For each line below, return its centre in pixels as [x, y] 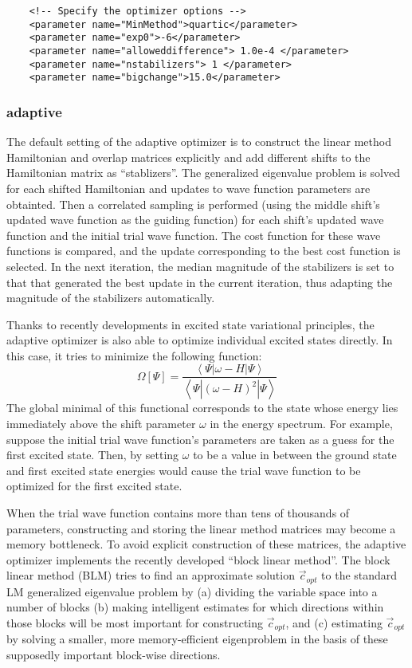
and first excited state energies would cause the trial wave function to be [184, 470]
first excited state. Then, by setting [93, 455]
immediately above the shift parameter [101, 423]
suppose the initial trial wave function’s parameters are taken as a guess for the [200, 439]
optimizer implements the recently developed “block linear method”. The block [198, 559]
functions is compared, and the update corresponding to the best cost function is [204, 251]
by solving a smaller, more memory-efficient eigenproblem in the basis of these [197, 639]
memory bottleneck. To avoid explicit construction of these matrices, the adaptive [206, 544]
